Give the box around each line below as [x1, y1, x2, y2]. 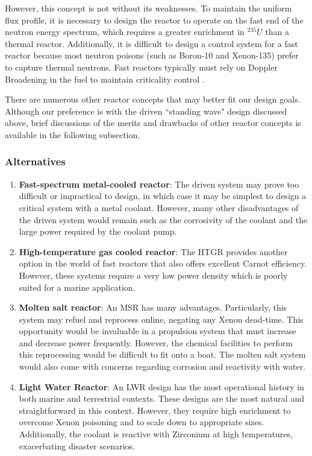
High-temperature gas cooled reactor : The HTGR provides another [19, 245, 288, 258]
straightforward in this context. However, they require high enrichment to [19, 404, 291, 416]
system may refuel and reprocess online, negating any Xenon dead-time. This [19, 312, 304, 325]
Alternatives [5, 154, 66, 169]
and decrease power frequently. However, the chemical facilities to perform [19, 336, 293, 349]
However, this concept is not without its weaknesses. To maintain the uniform [5, 2, 292, 14]
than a [265, 25, 289, 38]
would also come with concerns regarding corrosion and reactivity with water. [19, 360, 306, 373]
